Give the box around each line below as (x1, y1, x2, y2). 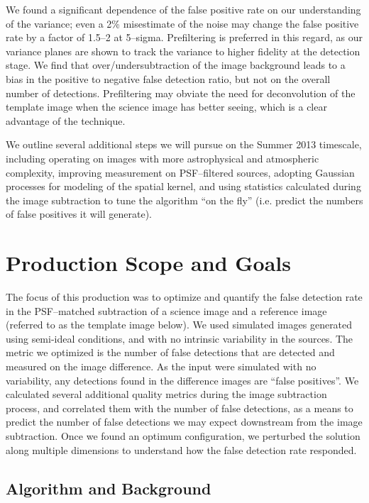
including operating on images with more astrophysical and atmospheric (6, 150, 319, 165)
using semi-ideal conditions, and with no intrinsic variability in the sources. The (6, 331, 353, 346)
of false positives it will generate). (6, 206, 152, 221)
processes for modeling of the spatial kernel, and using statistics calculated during (6, 179, 361, 194)
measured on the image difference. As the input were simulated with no (6, 359, 316, 373)
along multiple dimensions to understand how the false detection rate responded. (6, 442, 357, 457)
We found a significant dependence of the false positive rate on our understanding (6, 2, 361, 16)
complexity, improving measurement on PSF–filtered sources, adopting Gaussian (6, 165, 355, 179)
